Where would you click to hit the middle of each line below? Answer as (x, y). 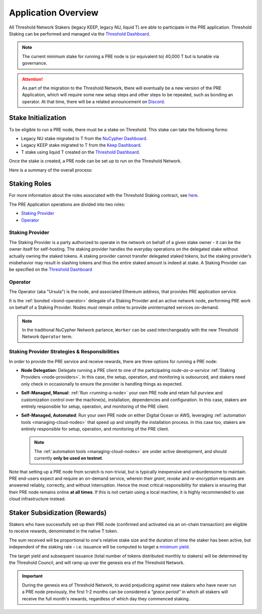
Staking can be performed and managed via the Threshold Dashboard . (80, 34)
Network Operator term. (47, 337)
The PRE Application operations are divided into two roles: (67, 204)
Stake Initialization (38, 118)
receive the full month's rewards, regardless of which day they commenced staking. (106, 598)
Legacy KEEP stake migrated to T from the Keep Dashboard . (81, 145)
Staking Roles (30, 184)
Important (33, 576)
